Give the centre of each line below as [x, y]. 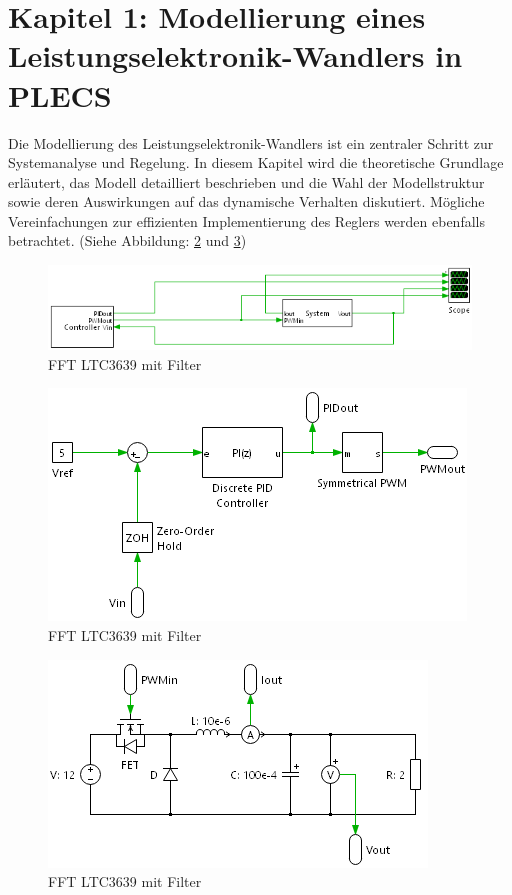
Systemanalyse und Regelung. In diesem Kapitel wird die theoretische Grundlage [256, 162]
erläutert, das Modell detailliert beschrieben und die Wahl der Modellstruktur [246, 181]
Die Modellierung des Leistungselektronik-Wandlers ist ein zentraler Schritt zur [251, 142]
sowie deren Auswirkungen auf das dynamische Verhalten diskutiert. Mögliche [246, 201]
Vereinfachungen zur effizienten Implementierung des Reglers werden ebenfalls [246, 220]
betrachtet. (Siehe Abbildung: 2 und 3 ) [127, 240]
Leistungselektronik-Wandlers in [235, 55]
